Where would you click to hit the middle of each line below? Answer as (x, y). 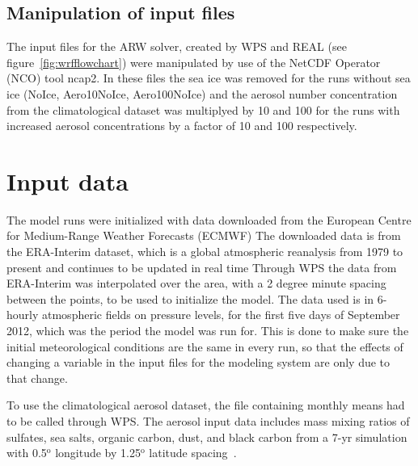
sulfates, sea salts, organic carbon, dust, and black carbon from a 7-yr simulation (207, 437)
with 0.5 (27, 453)
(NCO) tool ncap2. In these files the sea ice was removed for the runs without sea (209, 78)
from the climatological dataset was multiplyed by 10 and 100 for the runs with (203, 109)
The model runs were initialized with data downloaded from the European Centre (209, 219)
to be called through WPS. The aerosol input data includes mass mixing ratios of (208, 421)
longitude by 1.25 (98, 453)
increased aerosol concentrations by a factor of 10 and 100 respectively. (182, 126)
